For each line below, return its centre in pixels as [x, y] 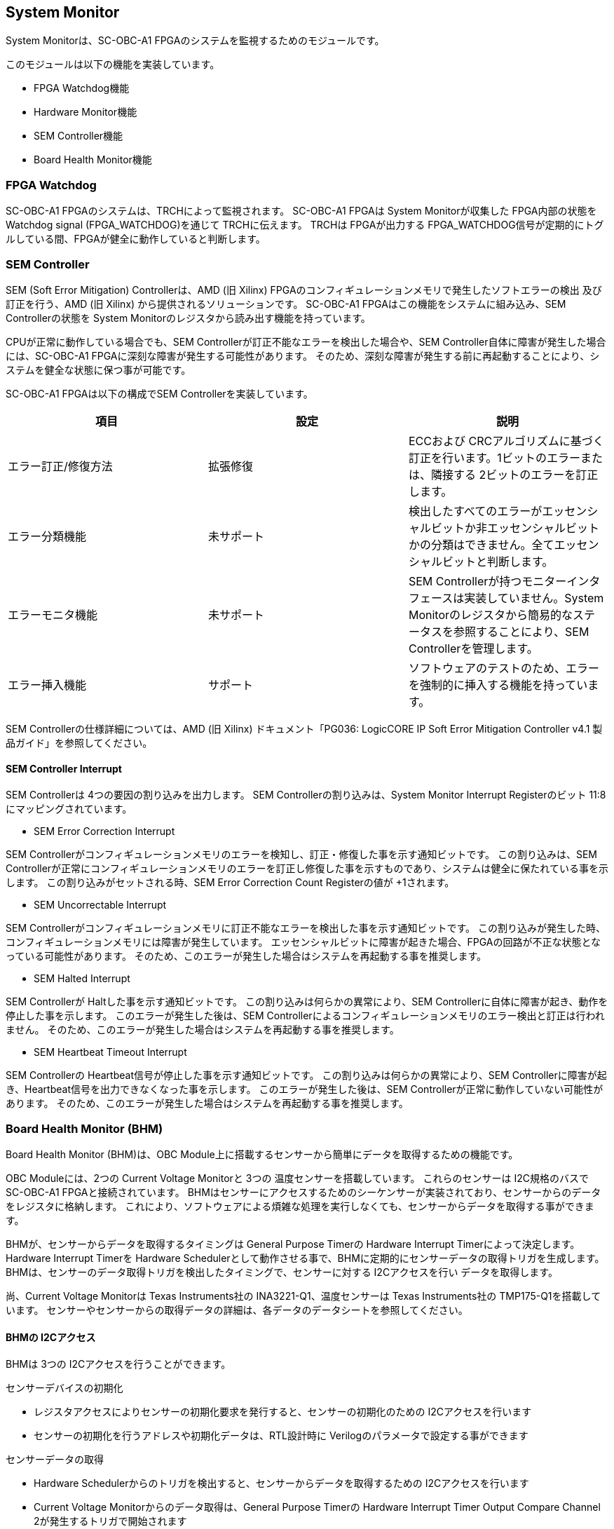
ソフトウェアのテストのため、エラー [504, 668]
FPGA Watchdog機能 [82, 88]
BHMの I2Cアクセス [51, 1337]
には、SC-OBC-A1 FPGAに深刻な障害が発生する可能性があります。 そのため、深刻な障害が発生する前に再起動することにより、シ [303, 355]
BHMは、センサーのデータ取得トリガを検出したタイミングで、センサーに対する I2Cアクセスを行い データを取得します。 [282, 1272]
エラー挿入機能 [47, 685]
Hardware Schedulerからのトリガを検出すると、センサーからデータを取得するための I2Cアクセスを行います [281, 1483]
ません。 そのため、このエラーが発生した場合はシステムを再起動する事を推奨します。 [203, 1030]
